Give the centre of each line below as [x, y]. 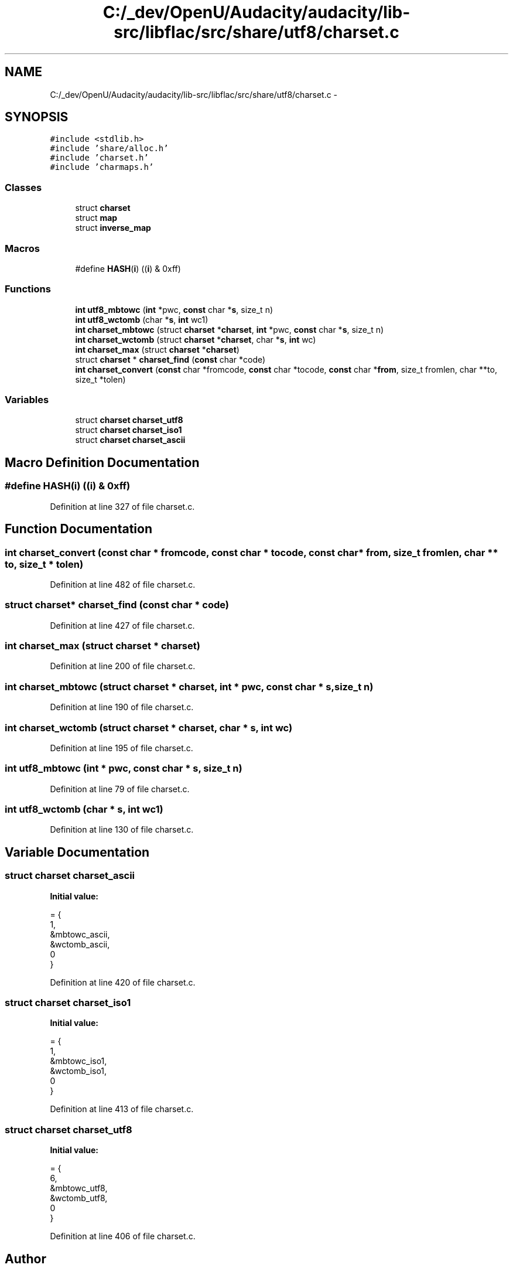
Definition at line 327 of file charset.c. [122, 506]
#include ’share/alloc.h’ [109, 149]
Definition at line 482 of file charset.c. [123, 584]
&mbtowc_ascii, [80, 934]
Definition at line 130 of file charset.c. [122, 830]
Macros [22, 248]
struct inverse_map [113, 228]
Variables [27, 400]
